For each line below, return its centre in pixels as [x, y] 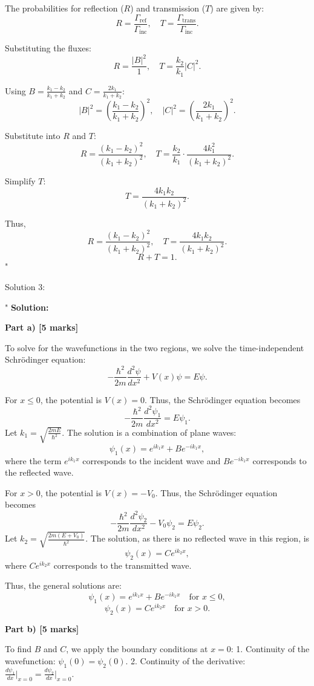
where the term [33, 460]
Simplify [20, 180]
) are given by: [237, 8]
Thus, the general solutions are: [63, 585]
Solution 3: [25, 287]
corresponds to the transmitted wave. [123, 565]
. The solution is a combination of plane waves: [149, 432]
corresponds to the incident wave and [152, 460]
